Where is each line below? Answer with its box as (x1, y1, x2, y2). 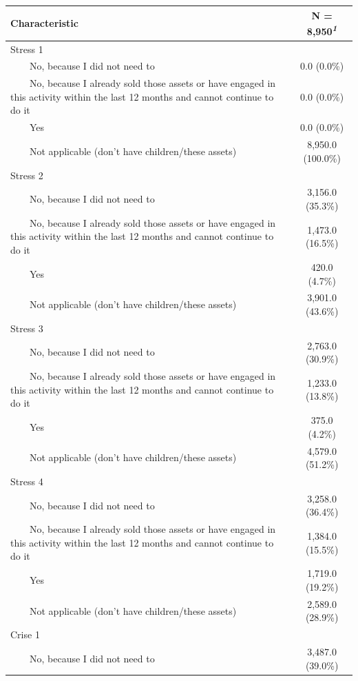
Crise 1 (10, 627, 40, 642)
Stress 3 (10, 321, 43, 335)
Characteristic (10, 16, 78, 30)
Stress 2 (10, 167, 43, 182)
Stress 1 (10, 41, 43, 56)
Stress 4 (10, 474, 43, 488)
